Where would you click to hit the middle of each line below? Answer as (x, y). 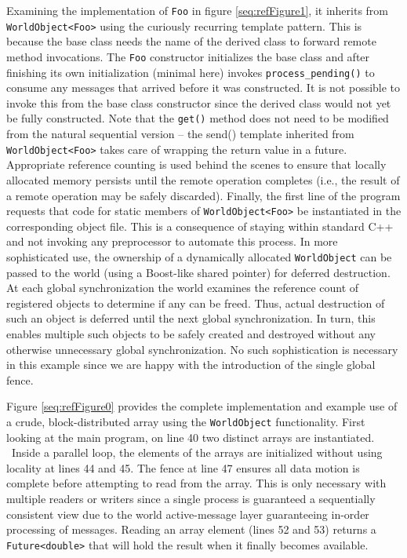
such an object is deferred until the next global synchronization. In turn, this (191, 318)
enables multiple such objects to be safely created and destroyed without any (191, 333)
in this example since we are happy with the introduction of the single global (191, 365)
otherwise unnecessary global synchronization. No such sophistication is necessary (202, 349)
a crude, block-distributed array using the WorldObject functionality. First (186, 421)
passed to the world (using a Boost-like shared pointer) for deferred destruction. (198, 272)
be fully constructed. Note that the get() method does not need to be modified (198, 118)
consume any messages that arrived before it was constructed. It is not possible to (203, 88)
